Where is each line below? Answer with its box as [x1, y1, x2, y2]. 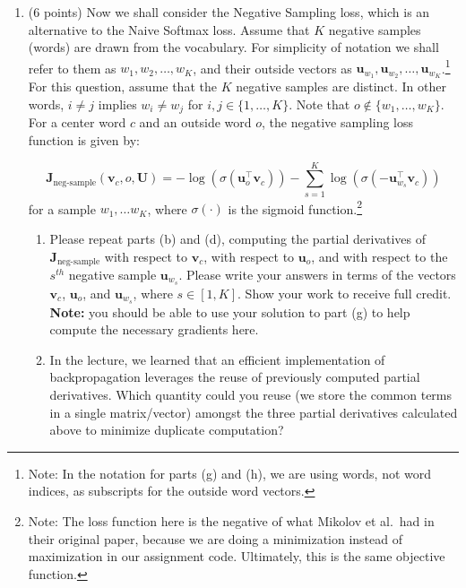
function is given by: [28, 130, 140, 149]
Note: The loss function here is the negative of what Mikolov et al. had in [28, 512, 435, 531]
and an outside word [139, 113, 252, 132]
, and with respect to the [311, 246, 448, 265]
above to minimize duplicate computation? [49, 420, 284, 439]
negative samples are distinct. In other [236, 77, 446, 96]
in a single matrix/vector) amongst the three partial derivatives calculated [49, 402, 458, 421]
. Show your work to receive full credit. [237, 283, 452, 302]
